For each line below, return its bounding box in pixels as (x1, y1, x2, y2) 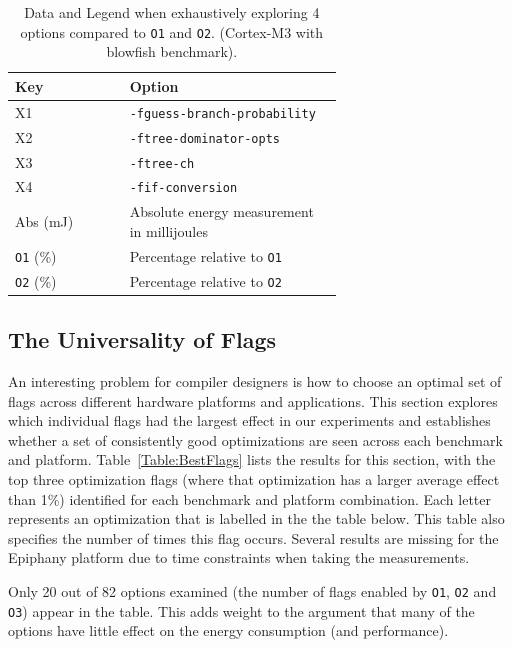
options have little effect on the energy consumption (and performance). (8, 620, 449, 641)
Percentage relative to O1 (129, 245, 282, 266)
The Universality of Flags (8, 324, 277, 355)
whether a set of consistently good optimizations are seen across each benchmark (8, 429, 503, 450)
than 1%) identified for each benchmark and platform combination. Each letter (8, 488, 491, 509)
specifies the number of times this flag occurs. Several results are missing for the (8, 527, 499, 548)
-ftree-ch (129, 156, 195, 171)
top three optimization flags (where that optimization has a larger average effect (8, 468, 500, 489)
